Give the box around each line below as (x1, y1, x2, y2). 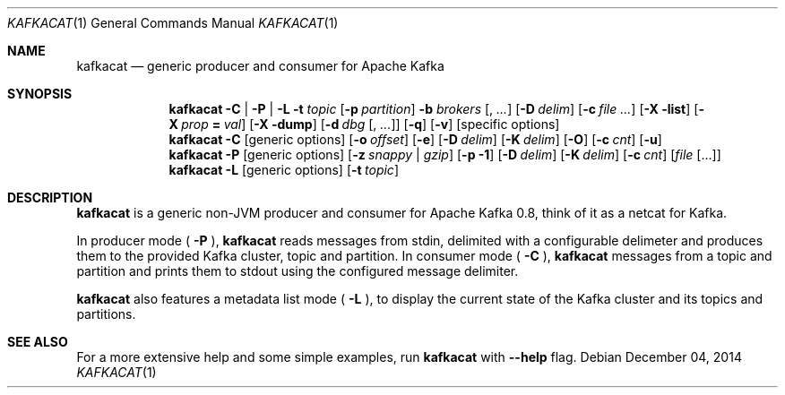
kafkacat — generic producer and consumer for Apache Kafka (76, 58, 444, 73)
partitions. (76, 306, 136, 322)
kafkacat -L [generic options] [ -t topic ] (168, 162, 399, 177)
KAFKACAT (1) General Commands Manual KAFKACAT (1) (7, 15, 339, 30)
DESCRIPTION (7, 190, 93, 205)
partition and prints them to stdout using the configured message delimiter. (76, 263, 519, 279)
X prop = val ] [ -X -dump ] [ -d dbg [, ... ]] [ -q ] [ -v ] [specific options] (168, 116, 560, 132)
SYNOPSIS (7, 86, 73, 101)
